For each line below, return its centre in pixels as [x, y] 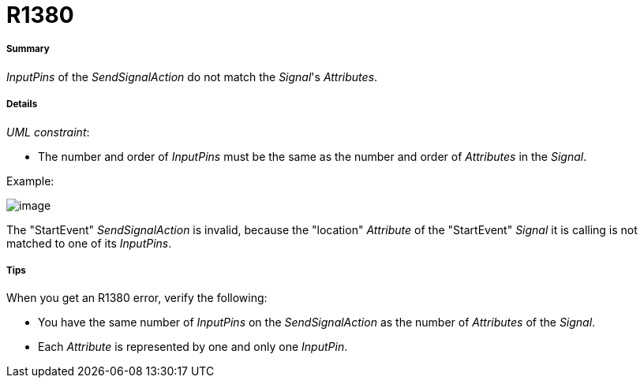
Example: [30, 181]
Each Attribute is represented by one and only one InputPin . [193, 347]
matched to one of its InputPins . [89, 243]
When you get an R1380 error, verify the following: [137, 298]
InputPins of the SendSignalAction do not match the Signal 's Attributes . [192, 76]
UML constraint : [48, 132]
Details [22, 104]
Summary [28, 49]
